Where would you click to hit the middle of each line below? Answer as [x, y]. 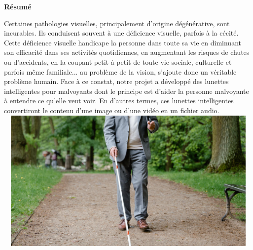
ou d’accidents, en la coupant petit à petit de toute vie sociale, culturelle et [118, 62]
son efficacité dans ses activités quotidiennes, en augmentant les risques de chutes [127, 52]
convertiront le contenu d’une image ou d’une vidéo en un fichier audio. [112, 110]
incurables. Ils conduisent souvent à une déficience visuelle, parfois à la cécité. [121, 33]
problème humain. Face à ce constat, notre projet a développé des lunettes [116, 81]
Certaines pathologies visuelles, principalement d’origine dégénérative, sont [117, 23]
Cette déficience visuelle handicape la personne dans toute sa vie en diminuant [123, 42]
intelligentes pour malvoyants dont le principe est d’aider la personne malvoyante [126, 91]
